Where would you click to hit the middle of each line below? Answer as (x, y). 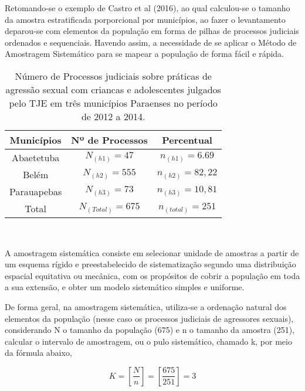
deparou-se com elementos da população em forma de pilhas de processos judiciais (152, 31)
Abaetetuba (35, 157)
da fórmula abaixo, (38, 353)
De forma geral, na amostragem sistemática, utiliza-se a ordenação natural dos (146, 306)
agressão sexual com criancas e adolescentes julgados (113, 89)
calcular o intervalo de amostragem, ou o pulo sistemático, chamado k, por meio (148, 341)
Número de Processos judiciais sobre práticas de (113, 76)
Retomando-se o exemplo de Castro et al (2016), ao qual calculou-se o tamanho (148, 8)
